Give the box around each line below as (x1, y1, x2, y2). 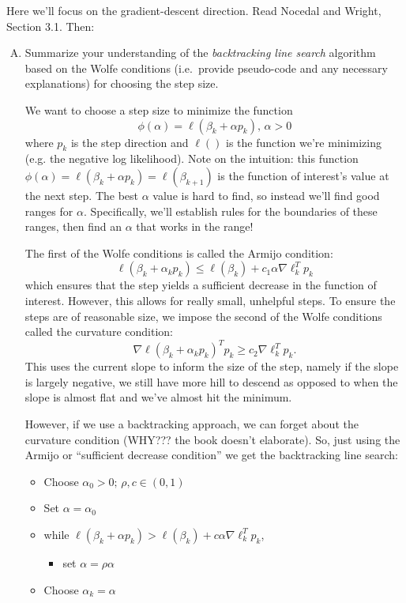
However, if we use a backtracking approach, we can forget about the (24, 415, 359, 432)
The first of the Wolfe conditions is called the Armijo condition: (24, 244, 333, 261)
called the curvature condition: (24, 323, 173, 340)
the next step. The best (24, 187, 139, 203)
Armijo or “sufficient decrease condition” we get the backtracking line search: (24, 447, 398, 463)
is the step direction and (70, 134, 189, 150)
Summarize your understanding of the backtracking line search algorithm (24, 44, 376, 61)
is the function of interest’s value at (217, 167, 389, 183)
